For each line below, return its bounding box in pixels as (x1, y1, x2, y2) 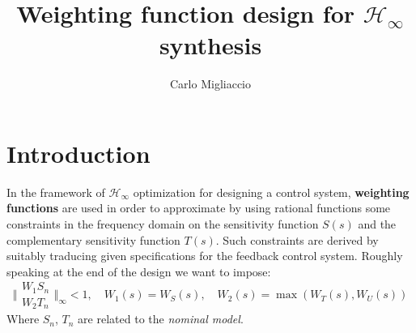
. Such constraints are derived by (215, 231, 379, 248)
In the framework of (6, 183, 105, 200)
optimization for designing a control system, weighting (133, 183, 410, 200)
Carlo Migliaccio (170, 75, 251, 92)
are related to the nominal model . (78, 310, 244, 327)
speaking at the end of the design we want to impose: (6, 263, 271, 280)
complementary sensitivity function (6, 231, 180, 248)
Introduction (6, 136, 151, 169)
